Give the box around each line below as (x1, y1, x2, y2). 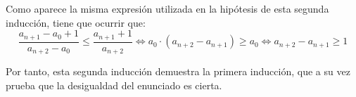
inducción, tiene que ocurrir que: (6, 15, 146, 30)
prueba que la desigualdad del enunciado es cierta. (6, 77, 222, 92)
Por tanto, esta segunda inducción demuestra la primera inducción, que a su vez (6, 64, 350, 79)
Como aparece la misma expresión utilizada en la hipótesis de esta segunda (6, 1, 329, 15)
